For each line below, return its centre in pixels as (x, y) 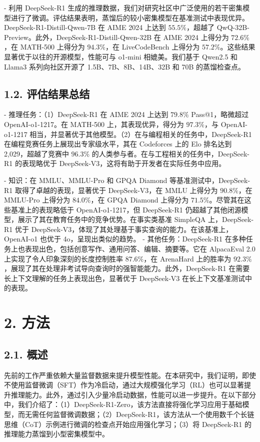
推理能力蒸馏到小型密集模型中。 (56, 434)
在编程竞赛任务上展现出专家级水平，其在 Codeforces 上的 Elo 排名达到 (118, 144)
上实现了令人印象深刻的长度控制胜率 (63, 258)
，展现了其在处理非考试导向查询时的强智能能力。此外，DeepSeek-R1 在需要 (127, 268)
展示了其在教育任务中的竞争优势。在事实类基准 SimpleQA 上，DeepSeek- (136, 219)
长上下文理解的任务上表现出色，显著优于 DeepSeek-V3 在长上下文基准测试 (125, 278)
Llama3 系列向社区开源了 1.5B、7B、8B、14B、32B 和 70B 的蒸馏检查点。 (124, 66)
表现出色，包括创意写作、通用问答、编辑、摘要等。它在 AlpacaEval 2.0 (140, 249)
